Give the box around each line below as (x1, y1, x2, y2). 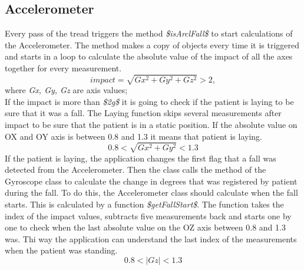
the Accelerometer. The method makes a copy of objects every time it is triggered (5, 38, 300, 51)
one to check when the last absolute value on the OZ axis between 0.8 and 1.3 (5, 221, 286, 233)
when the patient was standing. (5, 244, 118, 256)
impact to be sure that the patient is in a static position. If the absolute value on (5, 118, 298, 130)
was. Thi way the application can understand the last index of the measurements (5, 232, 297, 245)
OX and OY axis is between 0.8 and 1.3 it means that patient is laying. (5, 130, 263, 142)
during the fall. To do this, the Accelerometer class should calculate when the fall (5, 186, 298, 199)
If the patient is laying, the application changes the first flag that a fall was (5, 152, 276, 164)
